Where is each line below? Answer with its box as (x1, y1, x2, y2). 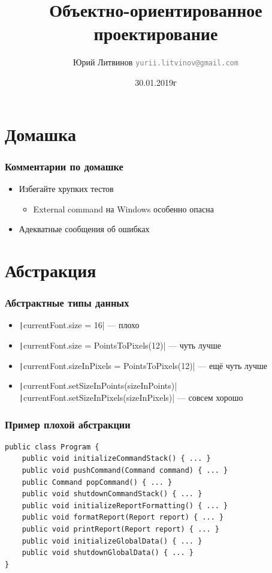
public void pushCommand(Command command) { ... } (22, 466, 228, 475)
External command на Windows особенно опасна (33, 202, 214, 215)
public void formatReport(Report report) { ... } (22, 513, 224, 522)
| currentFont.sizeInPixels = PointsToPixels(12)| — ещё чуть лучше (19, 359, 268, 371)
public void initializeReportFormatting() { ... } (22, 501, 228, 510)
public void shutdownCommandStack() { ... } (22, 490, 203, 499)
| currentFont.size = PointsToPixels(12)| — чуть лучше (19, 339, 221, 351)
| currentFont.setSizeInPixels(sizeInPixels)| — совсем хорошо (19, 391, 243, 403)
